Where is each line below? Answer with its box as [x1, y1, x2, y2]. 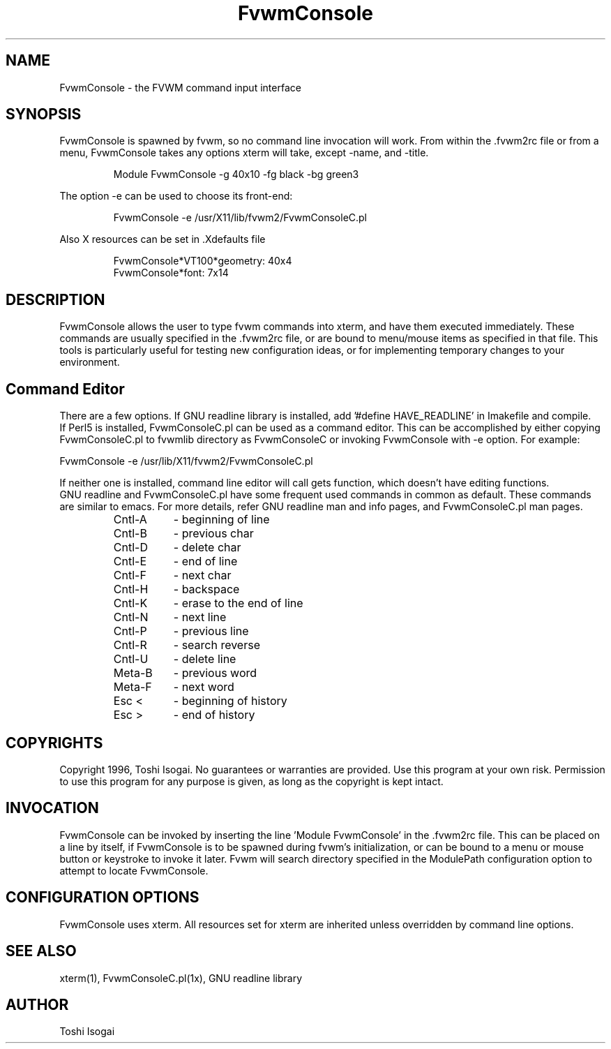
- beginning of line [173, 512, 270, 527]
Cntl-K [113, 596, 148, 611]
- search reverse [173, 638, 260, 653]
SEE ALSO [6, 942, 77, 960]
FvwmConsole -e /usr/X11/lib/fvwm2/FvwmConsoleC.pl [113, 211, 368, 224]
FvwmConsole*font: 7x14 [113, 267, 229, 279]
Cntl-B [113, 526, 147, 541]
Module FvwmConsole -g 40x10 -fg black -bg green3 [113, 168, 359, 181]
